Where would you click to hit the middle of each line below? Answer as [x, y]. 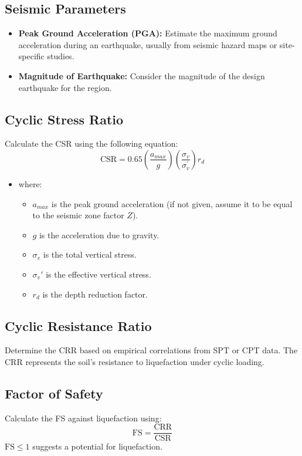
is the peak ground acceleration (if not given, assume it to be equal [172, 203]
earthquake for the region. [65, 87]
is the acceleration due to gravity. [99, 234]
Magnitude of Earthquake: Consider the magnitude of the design [142, 75]
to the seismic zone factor [78, 215]
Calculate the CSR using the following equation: [91, 143]
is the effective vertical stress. [99, 274]
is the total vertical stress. [90, 254]
